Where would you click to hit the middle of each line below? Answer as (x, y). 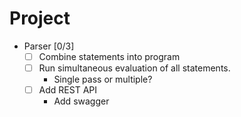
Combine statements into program (109, 56)
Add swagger (81, 101)
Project (40, 18)
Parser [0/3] (49, 46)
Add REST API (67, 90)
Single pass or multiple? (103, 79)
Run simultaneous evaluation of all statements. (134, 68)
